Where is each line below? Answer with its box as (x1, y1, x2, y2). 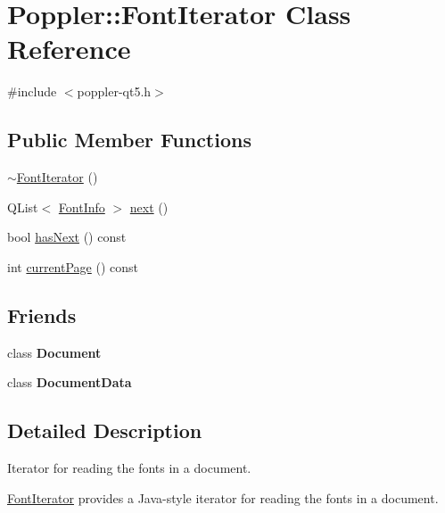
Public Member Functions (7, 126, 251, 153)
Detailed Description (7, 417, 202, 444)
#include (7, 82, 57, 101)
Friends (7, 301, 77, 328)
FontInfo (58, 197, 105, 216)
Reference (7, 30, 131, 67)
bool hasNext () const (7, 228, 127, 246)
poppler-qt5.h (77, 82, 152, 101)
